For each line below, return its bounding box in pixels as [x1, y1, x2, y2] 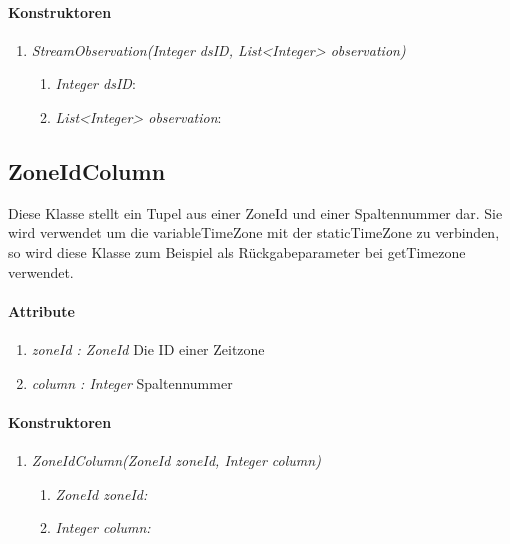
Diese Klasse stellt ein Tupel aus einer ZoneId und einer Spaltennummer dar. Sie [8, 202, 503, 223]
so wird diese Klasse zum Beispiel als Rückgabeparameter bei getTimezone [8, 241, 466, 262]
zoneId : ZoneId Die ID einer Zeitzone [31, 338, 265, 359]
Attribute [8, 300, 75, 321]
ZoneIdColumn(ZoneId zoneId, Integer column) [31, 449, 321, 470]
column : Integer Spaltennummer [31, 372, 233, 393]
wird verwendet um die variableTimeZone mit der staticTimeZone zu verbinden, [8, 222, 500, 243]
